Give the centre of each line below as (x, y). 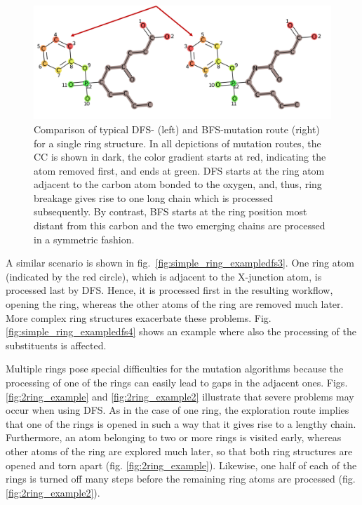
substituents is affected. (56, 345)
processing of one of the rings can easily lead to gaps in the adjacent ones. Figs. (177, 382)
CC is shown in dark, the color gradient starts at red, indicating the (180, 157)
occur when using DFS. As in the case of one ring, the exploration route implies (177, 410)
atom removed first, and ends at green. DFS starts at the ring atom (179, 170)
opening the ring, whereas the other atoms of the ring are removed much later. (175, 304)
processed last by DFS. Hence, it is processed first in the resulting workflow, (169, 290)
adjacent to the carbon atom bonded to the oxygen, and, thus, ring (178, 184)
